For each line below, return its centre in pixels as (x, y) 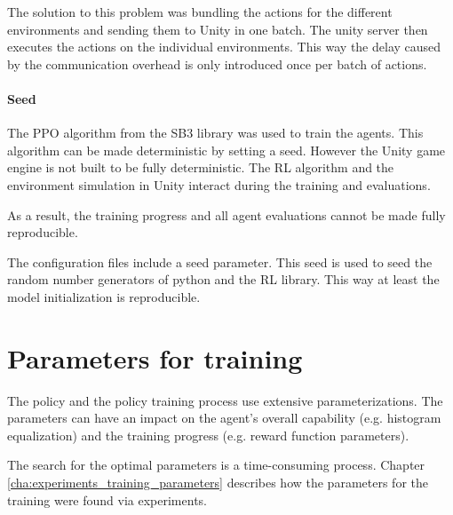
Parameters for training (155, 357)
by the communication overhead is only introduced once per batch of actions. (217, 63)
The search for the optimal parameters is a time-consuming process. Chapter (216, 465)
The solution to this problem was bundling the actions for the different (200, 12)
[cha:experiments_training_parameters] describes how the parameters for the (218, 483)
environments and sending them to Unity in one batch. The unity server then (218, 29)
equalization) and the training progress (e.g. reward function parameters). (208, 435)
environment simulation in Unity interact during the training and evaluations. (219, 184)
